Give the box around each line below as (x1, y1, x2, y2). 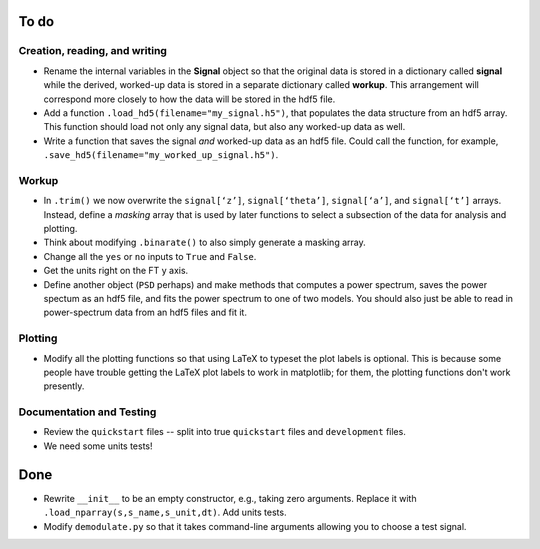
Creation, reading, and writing (18, 44, 167, 58)
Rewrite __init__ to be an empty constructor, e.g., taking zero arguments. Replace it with (43, 492, 417, 504)
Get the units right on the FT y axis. (43, 265, 189, 277)
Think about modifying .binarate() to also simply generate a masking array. (43, 236, 366, 249)
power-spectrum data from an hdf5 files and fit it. (43, 306, 247, 319)
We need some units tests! (43, 440, 154, 452)
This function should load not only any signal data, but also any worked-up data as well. (43, 121, 406, 133)
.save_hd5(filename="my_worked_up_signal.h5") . (43, 149, 279, 161)
